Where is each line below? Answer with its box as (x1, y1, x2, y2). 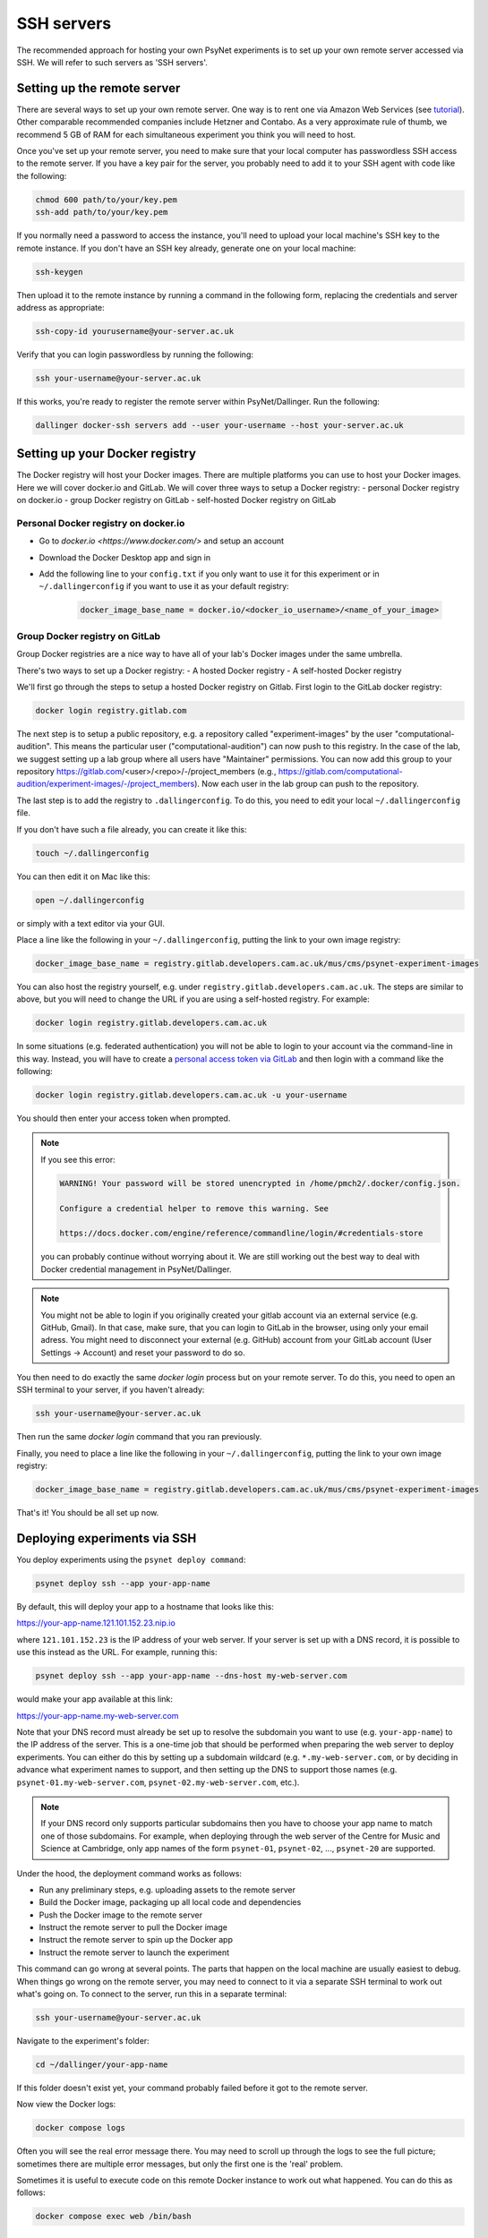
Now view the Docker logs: (16, 2099, 116, 2110)
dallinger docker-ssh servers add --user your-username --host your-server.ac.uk (35, 420, 405, 430)
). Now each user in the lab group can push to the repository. (193, 779, 420, 790)
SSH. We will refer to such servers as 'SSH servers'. (16, 56, 208, 67)
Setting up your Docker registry (16, 446, 197, 461)
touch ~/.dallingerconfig (35, 848, 150, 858)
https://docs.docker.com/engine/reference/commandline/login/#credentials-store (59, 1228, 424, 1239)
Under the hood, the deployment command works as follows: (16, 1867, 242, 1879)
